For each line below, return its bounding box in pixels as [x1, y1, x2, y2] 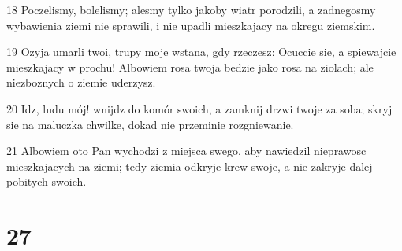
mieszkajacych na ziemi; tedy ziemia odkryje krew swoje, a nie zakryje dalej [6, 157, 373, 174]
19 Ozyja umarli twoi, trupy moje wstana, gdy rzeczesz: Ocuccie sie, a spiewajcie [6, 43, 396, 60]
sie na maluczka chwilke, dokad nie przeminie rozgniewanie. [6, 116, 294, 132]
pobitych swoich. [6, 173, 87, 190]
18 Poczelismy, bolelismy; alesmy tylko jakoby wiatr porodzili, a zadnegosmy [6, 2, 376, 17]
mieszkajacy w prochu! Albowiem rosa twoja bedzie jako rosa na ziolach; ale [6, 58, 374, 75]
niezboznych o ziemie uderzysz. [6, 74, 156, 90]
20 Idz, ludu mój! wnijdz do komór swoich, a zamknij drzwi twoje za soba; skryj [6, 100, 393, 116]
